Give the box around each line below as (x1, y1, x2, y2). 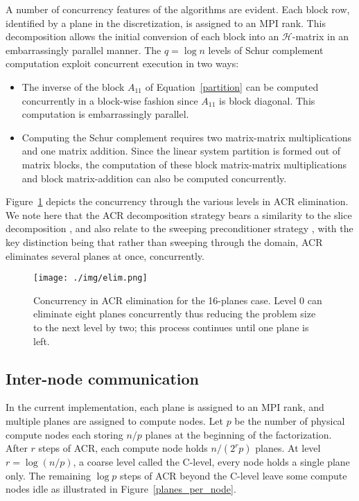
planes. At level (255, 441, 321, 455)
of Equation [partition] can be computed (145, 79, 319, 94)
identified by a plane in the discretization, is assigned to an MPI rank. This (6, 15, 326, 30)
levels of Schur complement (208, 42, 324, 57)
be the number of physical (234, 413, 345, 428)
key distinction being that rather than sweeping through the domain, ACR (6, 234, 323, 249)
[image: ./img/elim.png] (33, 273, 148, 283)
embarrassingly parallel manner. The (6, 42, 161, 57)
